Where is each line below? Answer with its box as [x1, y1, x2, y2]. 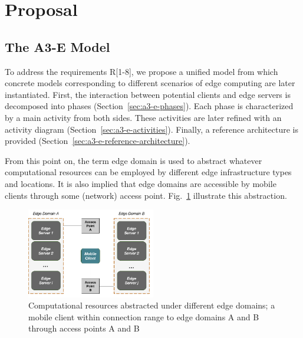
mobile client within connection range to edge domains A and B [28, 310, 259, 323]
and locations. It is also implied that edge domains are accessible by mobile [5, 177, 276, 189]
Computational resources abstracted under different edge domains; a [28, 299, 275, 311]
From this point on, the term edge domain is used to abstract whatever [5, 154, 262, 166]
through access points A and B [28, 322, 140, 334]
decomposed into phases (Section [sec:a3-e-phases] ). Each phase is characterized [5, 100, 294, 112]
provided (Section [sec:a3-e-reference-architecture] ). [5, 134, 190, 147]
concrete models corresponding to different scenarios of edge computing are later [5, 77, 295, 89]
